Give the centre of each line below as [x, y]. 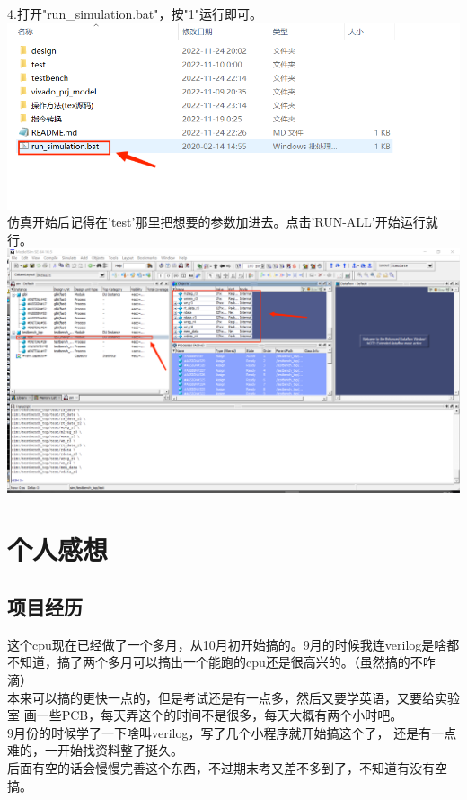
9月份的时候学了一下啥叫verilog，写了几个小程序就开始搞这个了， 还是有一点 [232, 732]
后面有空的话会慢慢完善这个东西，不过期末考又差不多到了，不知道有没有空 [227, 767]
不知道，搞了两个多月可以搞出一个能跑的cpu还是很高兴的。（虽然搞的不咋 [221, 662]
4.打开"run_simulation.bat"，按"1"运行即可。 [135, 13]
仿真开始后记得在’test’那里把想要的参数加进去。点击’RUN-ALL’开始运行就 [223, 222]
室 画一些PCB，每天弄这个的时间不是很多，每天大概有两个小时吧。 [205, 715]
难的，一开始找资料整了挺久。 [95, 750]
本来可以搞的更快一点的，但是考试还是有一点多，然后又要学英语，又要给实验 [233, 697]
